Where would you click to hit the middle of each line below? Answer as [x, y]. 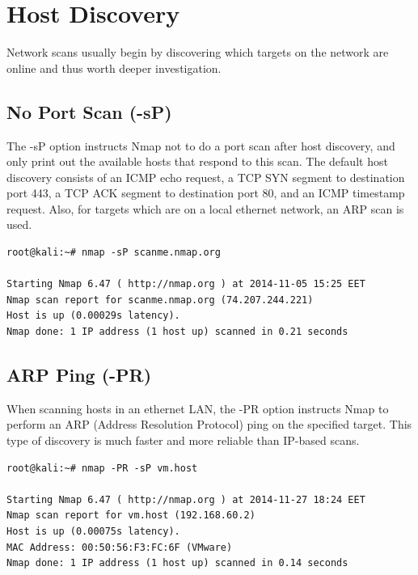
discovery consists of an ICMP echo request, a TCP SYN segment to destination [206, 177]
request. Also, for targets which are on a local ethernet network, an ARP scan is [205, 208]
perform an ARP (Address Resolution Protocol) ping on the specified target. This [209, 424]
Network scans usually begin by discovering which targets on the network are [198, 52]
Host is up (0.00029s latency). [93, 316]
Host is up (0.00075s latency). [93, 531]
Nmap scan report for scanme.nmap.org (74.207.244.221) [160, 300]
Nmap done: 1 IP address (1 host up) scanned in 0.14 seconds [177, 563]
